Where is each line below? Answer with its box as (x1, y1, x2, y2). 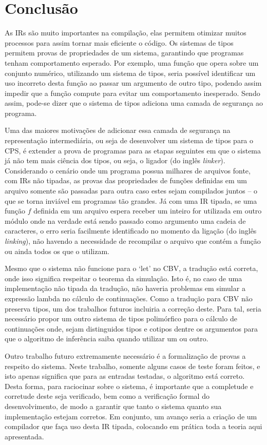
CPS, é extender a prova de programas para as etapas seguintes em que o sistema (5, 145, 261, 156)
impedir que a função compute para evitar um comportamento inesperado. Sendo (5, 87, 260, 98)
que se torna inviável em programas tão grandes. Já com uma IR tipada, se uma (5, 195, 257, 206)
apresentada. (5, 431, 44, 441)
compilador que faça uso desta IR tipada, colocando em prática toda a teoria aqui (5, 421, 262, 432)
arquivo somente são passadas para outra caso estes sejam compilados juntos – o (5, 185, 258, 196)
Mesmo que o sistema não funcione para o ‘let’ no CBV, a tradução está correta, (5, 263, 258, 274)
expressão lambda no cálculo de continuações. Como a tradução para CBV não (5, 293, 253, 303)
